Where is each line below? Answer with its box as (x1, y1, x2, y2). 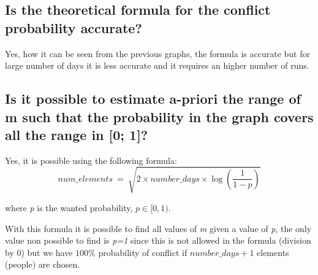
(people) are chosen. (5, 258, 80, 271)
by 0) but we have (5, 246, 73, 258)
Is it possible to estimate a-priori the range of (5, 89, 301, 108)
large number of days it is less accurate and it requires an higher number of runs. (5, 59, 309, 72)
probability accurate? (5, 18, 142, 37)
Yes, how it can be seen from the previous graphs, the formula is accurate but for (5, 47, 310, 60)
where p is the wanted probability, (5, 201, 133, 214)
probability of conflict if (98, 246, 187, 258)
